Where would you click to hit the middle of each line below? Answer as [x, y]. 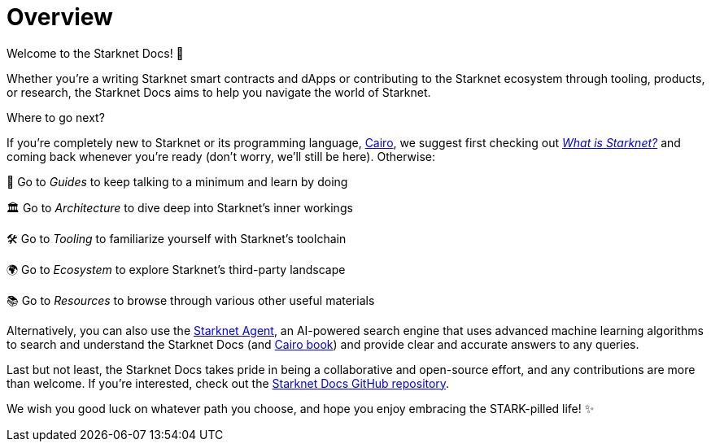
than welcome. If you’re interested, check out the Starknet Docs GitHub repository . [228, 383]
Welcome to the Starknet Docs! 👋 [95, 53]
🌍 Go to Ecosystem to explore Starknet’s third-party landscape [176, 269]
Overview [60, 17]
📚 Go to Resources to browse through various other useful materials [191, 300]
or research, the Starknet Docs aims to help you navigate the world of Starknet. [219, 92]
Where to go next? [56, 117]
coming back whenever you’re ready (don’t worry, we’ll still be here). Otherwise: [221, 156]
